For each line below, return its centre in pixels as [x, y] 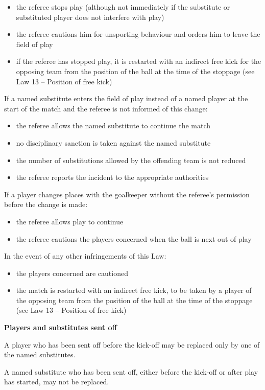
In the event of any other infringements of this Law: [85, 256]
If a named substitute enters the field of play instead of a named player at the [126, 98]
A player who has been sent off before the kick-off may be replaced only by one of [132, 344]
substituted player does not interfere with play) [90, 17]
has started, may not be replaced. [57, 382]
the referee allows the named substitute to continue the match [113, 125]
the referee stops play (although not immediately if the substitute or [123, 7]
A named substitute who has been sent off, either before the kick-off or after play [131, 371]
